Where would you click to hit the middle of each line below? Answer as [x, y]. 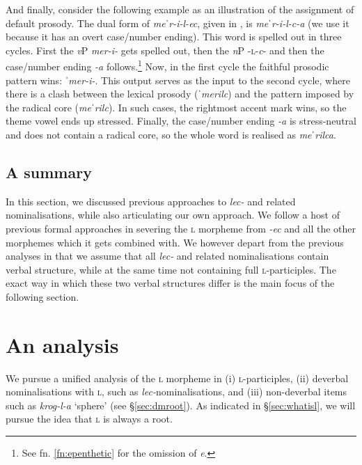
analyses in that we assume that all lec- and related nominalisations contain [167, 256]
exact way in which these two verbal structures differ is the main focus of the [170, 283]
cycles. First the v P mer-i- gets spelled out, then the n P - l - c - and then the [165, 50]
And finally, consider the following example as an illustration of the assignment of [180, 9]
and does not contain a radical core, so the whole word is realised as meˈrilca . [171, 134]
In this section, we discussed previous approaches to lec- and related [151, 201]
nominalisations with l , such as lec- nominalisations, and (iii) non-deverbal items [176, 392]
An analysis [62, 344]
